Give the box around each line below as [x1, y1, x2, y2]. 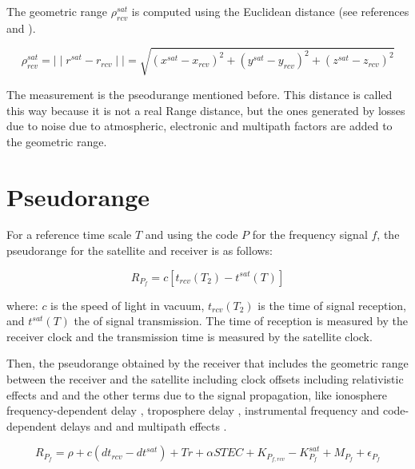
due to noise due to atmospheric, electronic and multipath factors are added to [6, 117, 393, 134]
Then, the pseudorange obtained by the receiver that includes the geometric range [6, 355, 409, 372]
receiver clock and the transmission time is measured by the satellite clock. [6, 328, 373, 344]
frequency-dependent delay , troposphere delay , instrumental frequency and [6, 402, 380, 419]
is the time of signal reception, [257, 296, 406, 313]
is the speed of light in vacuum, [50, 296, 205, 313]
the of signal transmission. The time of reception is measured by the [74, 312, 408, 329]
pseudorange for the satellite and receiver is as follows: [6, 242, 273, 259]
